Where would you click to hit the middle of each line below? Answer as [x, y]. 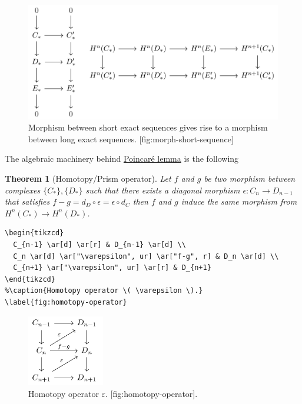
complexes [23, 190]
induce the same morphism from [239, 201]
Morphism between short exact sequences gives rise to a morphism [148, 127]
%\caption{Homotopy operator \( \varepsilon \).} [104, 291]
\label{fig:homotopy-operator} [66, 302]
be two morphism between [250, 178]
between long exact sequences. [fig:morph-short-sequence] [131, 138]
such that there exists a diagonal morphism [163, 190]
